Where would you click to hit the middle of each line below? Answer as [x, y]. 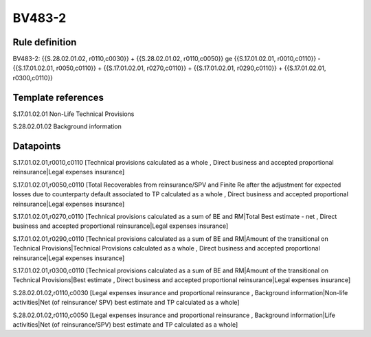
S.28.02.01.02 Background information [67, 126]
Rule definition [45, 42]
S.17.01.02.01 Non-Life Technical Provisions [74, 114]
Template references [58, 97]
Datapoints [37, 146]
